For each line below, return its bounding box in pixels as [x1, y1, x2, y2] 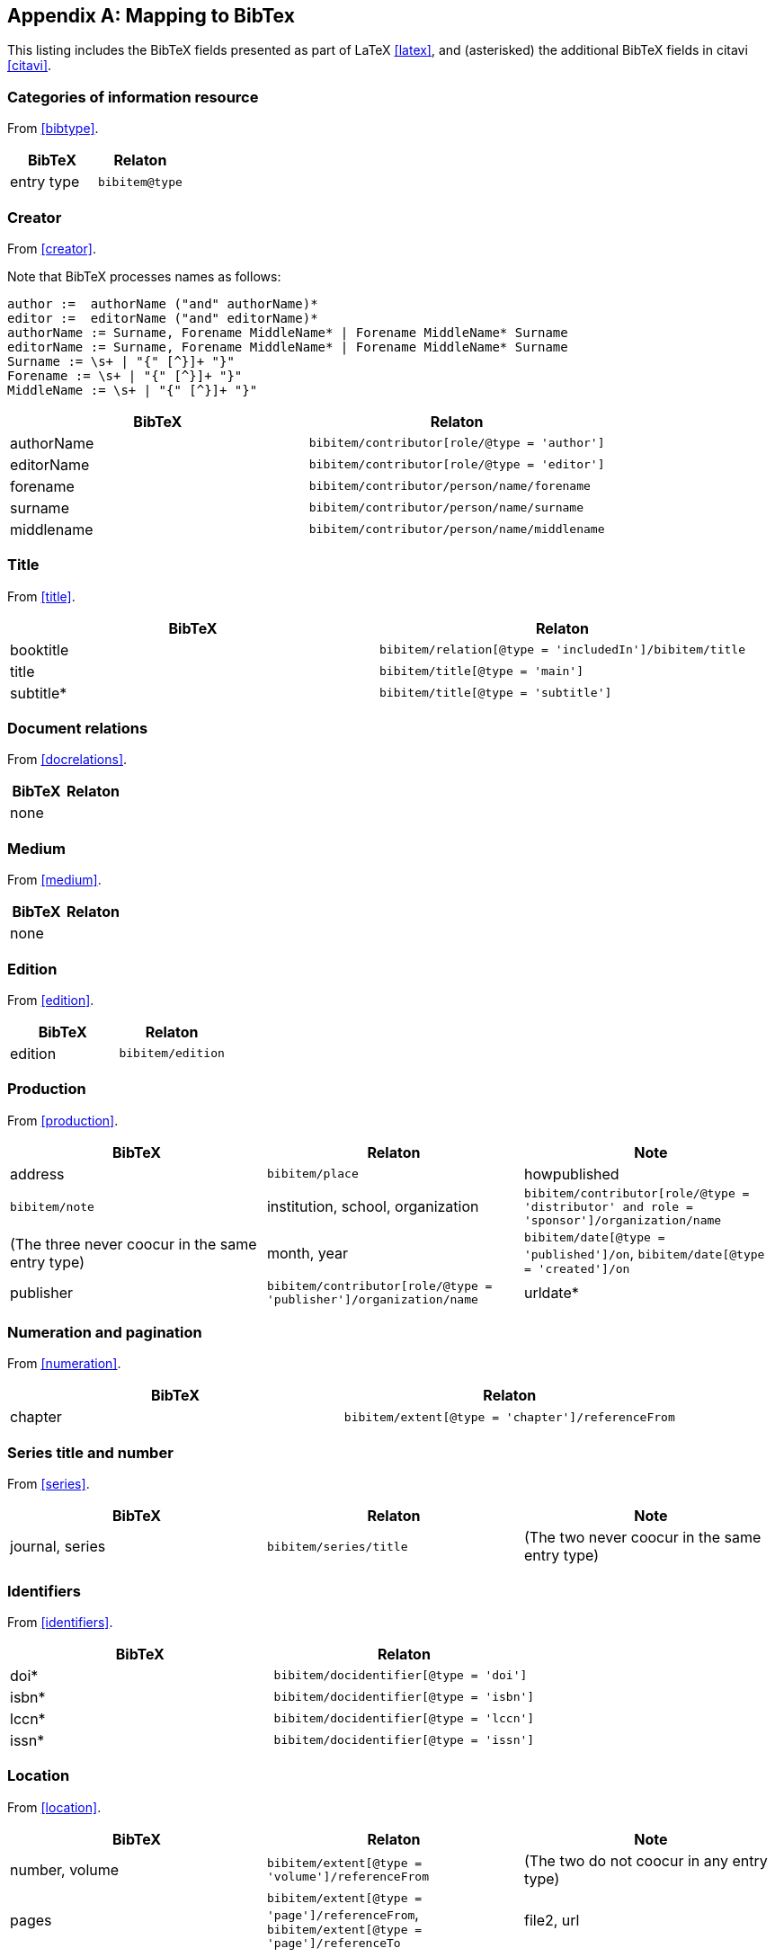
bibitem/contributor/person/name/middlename [308, 522, 605, 537]
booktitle [10, 640, 69, 659]
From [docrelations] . [7, 752, 128, 768]
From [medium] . [7, 872, 102, 888]
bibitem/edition [119, 1046, 225, 1061]
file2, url [523, 1911, 580, 1930]
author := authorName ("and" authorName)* [7, 296, 318, 311]
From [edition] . [7, 992, 94, 1008]
